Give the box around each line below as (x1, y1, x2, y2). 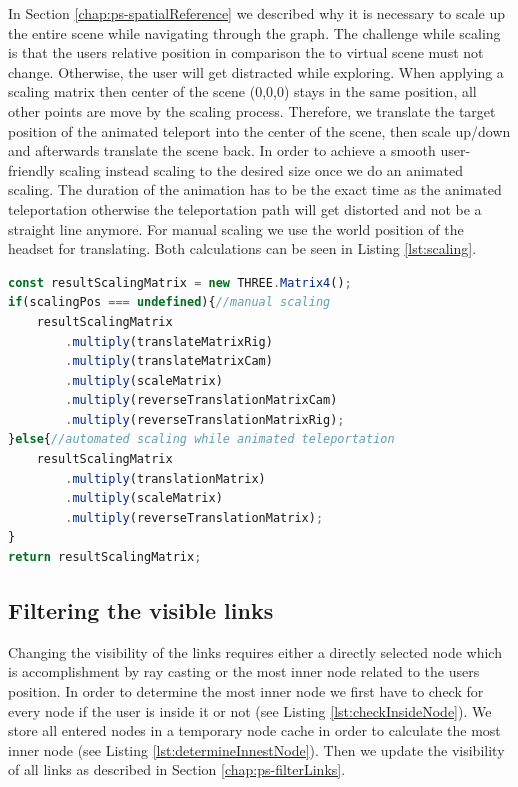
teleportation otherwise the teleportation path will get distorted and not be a (8, 198, 482, 219)
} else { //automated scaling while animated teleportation (8, 432, 395, 447)
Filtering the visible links (8, 595, 274, 626)
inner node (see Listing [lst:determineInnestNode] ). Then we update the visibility (8, 739, 505, 760)
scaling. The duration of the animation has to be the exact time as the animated (8, 179, 502, 200)
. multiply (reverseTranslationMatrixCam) (65, 393, 338, 408)
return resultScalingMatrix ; (8, 550, 202, 565)
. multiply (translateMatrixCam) (65, 354, 273, 369)
